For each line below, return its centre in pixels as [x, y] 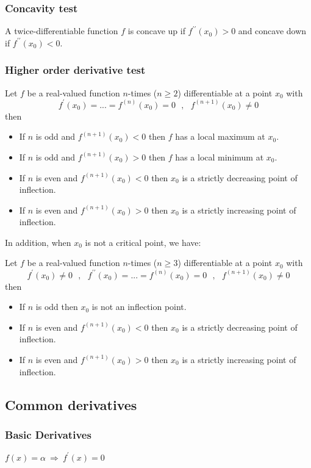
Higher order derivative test [75, 70]
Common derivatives [71, 404]
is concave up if [156, 31]
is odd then [57, 307]
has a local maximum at [220, 136]
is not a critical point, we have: [143, 242]
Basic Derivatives [48, 434]
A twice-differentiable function [62, 31]
